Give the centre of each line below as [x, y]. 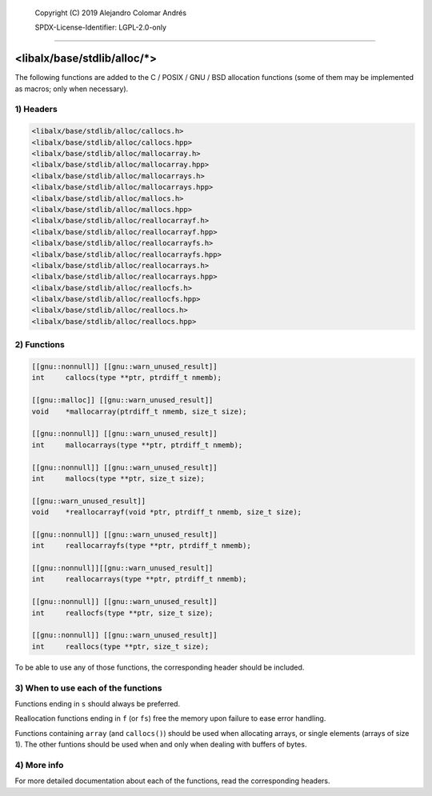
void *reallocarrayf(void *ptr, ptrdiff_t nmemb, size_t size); [167, 512]
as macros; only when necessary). [72, 89]
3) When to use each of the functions [88, 688]
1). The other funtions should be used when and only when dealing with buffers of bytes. [161, 745]
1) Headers [36, 110]
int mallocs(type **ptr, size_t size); [118, 478]
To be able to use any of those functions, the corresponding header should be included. [160, 667]
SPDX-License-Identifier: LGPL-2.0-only [101, 27]
